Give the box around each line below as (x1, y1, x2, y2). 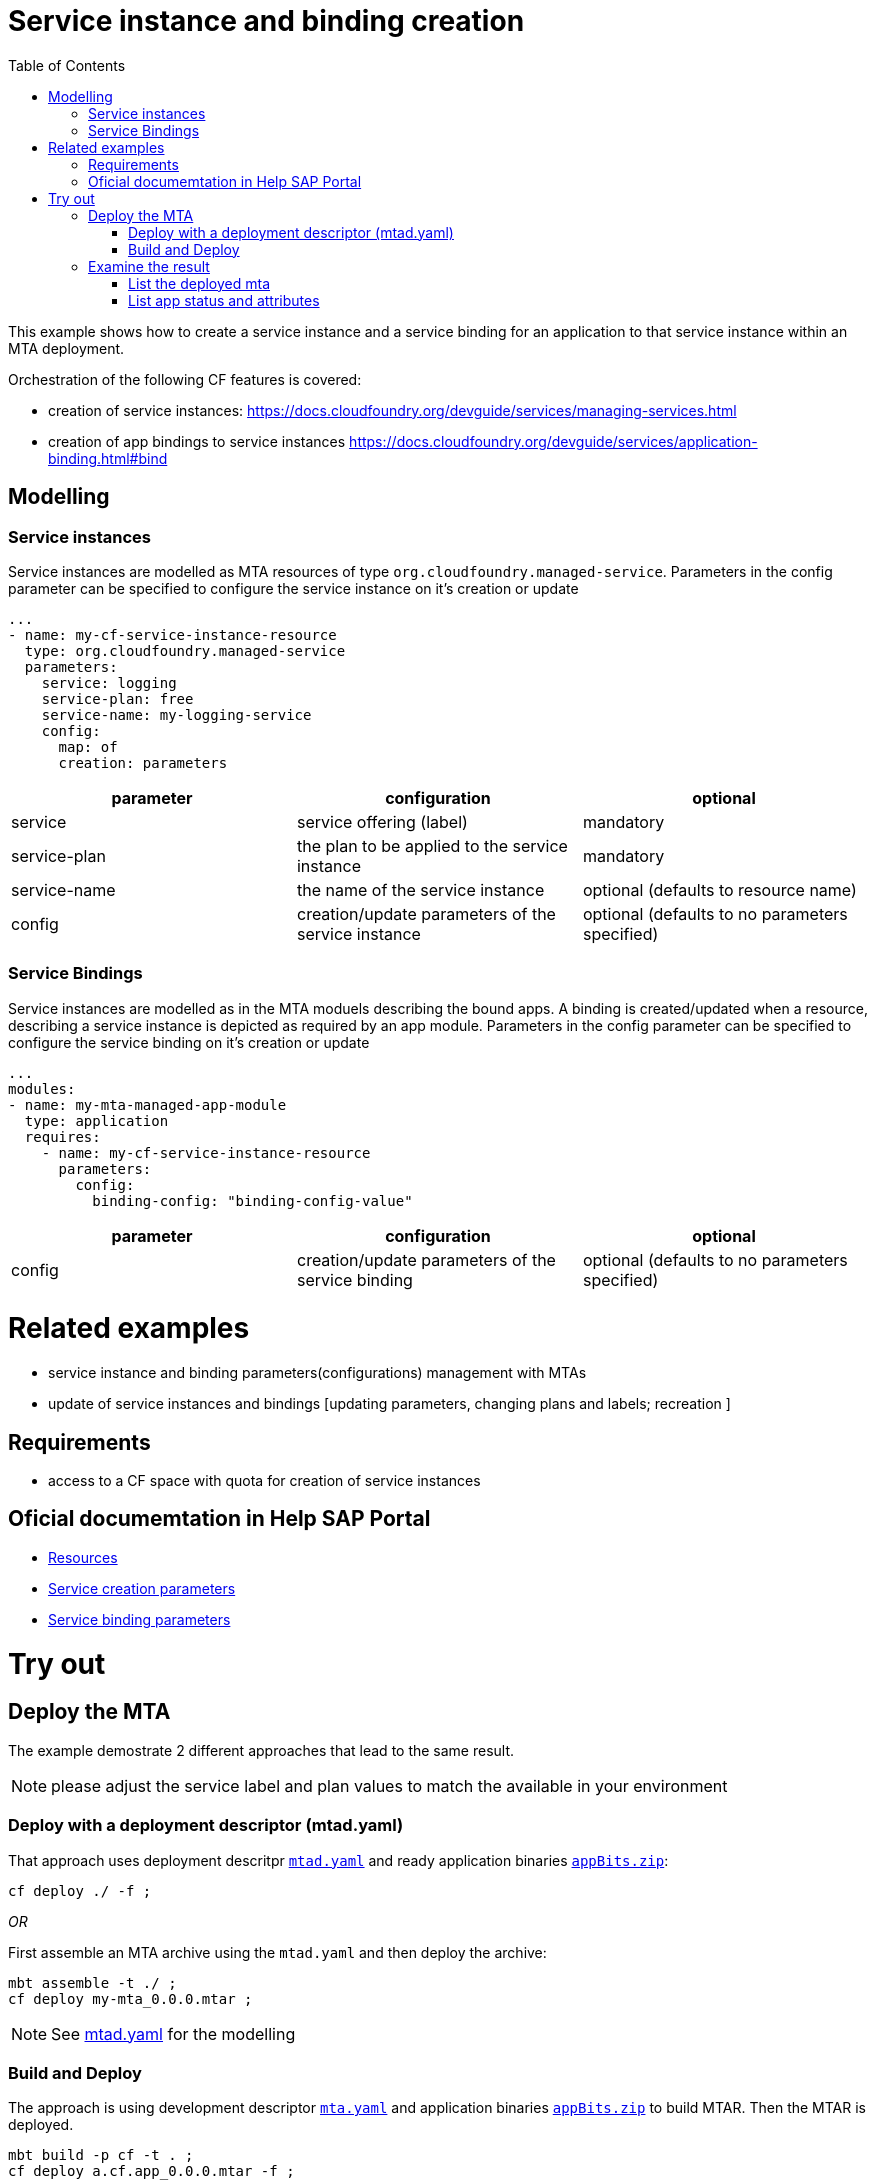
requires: (24, 1128, 101, 1145)
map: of (58, 738, 118, 755)
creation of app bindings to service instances (48, 432, 346, 450)
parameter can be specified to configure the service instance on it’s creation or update (8, 579, 579, 597)
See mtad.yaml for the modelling (51, 2023, 296, 2044)
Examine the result (88, 257, 210, 275)
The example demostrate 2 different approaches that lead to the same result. (8, 1741, 515, 1759)
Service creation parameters (48, 1579, 236, 1597)
